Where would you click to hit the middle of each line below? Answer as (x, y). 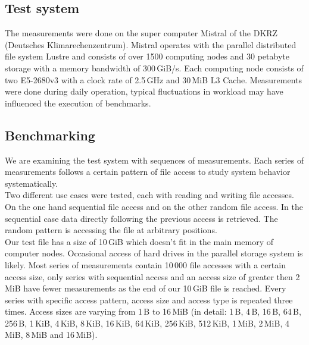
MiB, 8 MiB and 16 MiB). (51, 335)
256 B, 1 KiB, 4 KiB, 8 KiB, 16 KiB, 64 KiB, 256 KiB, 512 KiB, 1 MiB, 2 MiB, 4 (147, 323)
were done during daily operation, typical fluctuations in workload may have (144, 91)
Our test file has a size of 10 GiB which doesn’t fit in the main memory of (139, 241)
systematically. (32, 183)
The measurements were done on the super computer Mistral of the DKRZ (141, 33)
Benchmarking (50, 135)
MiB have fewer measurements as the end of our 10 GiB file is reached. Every (146, 288)
